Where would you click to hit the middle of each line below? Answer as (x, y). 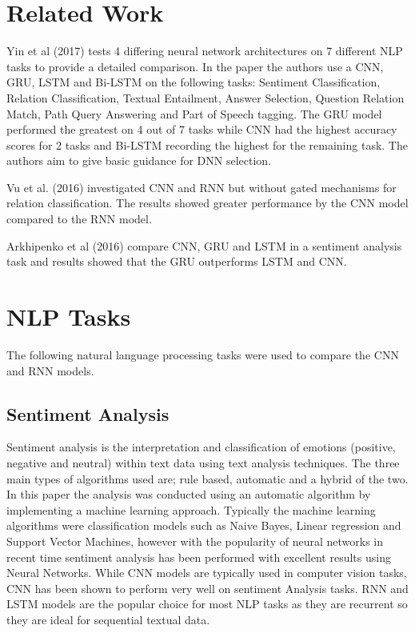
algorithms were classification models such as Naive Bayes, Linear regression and (204, 525)
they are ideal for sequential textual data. (108, 619)
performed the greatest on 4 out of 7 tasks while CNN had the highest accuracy (202, 129)
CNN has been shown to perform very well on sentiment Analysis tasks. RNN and (207, 588)
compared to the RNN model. (79, 219)
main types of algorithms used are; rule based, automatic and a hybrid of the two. (207, 478)
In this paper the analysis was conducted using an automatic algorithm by (189, 494)
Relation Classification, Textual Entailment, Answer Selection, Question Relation (206, 97)
